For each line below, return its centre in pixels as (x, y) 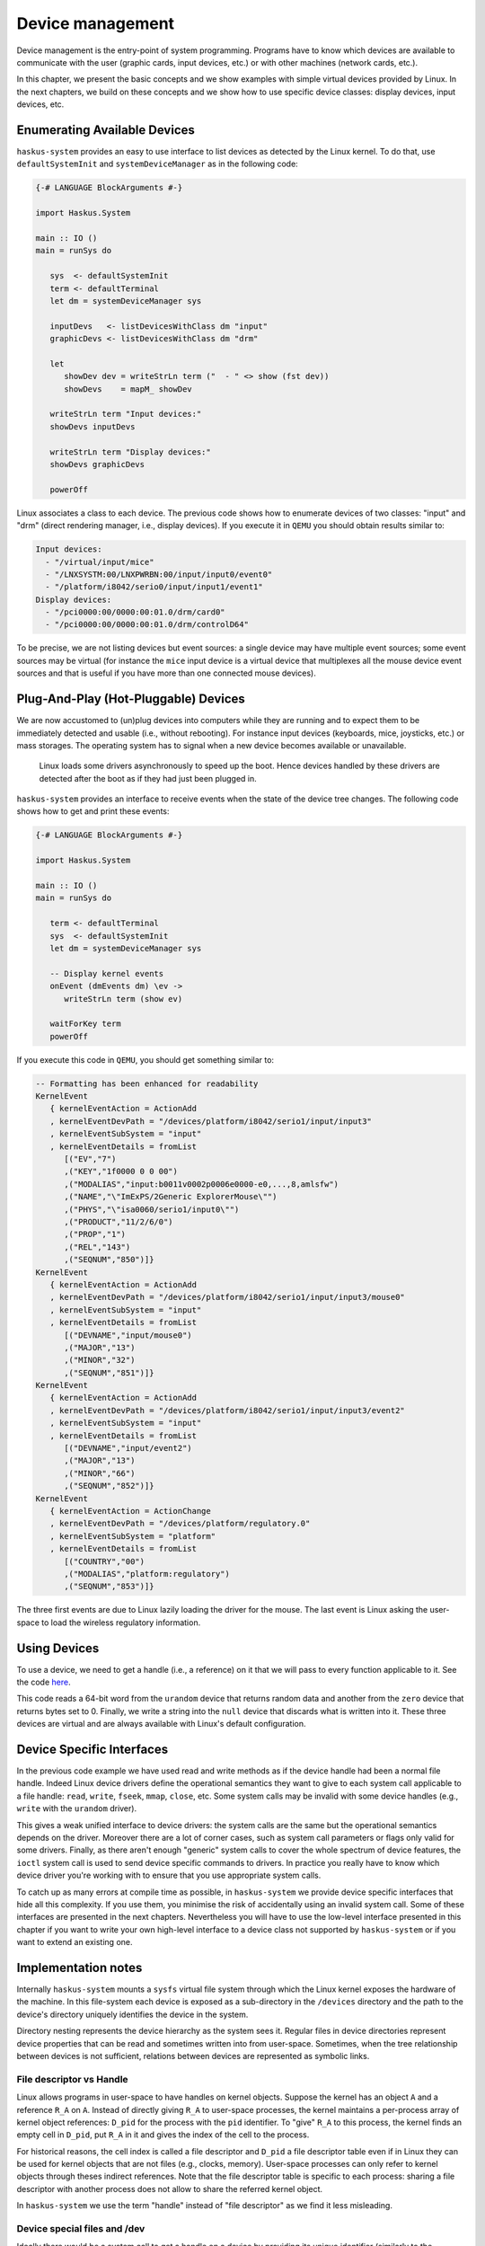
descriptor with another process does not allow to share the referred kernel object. (170, 2189)
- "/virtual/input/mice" (100, 562)
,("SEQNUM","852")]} (109, 1486)
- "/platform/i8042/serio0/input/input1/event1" (154, 587)
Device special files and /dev (81, 2229)
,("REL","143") (97, 1247)
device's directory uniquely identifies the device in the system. (132, 2014)
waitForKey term (85, 1024)
